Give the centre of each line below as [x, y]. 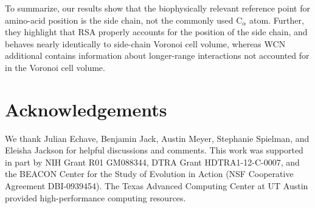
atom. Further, [277, 20]
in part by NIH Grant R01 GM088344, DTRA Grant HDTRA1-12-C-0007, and [152, 162]
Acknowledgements [86, 109]
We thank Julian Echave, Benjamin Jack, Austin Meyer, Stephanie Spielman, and [157, 138]
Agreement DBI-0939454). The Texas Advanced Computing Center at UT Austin [157, 186]
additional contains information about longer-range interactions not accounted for [157, 55]
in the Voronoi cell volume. [55, 67]
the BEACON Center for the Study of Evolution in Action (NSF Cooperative [149, 174]
